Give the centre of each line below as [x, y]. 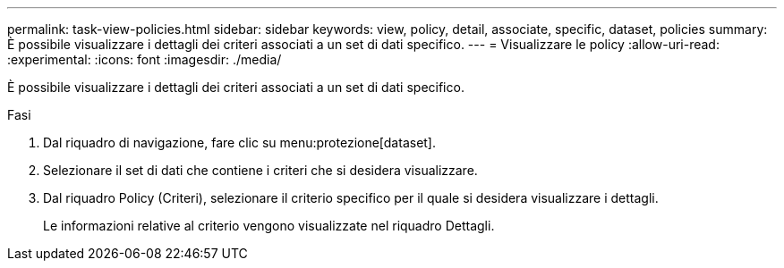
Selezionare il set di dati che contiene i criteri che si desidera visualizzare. [260, 170]
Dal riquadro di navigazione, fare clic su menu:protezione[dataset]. [240, 142]
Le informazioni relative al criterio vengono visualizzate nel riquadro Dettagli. [269, 226]
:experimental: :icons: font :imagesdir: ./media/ [145, 59]
